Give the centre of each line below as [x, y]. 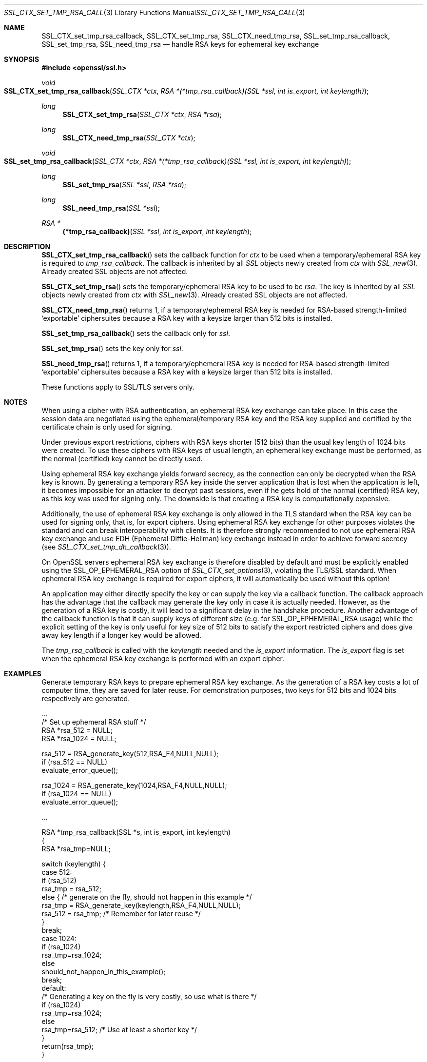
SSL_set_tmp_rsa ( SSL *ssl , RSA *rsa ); [125, 185]
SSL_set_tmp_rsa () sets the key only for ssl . [112, 348]
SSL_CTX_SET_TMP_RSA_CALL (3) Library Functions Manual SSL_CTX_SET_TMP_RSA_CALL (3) [155, 12]
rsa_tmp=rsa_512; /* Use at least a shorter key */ [119, 1030]
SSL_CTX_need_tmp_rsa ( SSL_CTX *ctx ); [129, 138]
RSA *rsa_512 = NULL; [77, 730]
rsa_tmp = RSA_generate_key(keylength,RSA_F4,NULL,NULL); [141, 905]
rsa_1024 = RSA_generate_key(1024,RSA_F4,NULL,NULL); [134, 785]
